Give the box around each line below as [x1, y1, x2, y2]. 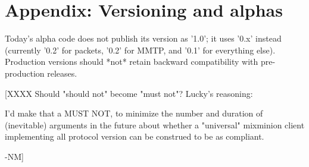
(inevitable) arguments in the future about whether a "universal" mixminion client [5, 118, 305, 131]
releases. [47, 67, 77, 79]
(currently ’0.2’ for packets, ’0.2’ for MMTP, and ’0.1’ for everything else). [5, 43, 276, 56]
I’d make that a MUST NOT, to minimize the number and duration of [5, 107, 263, 119]
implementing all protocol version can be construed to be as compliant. [5, 130, 264, 143]
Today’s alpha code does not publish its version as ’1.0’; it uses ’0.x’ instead [5, 32, 282, 45]
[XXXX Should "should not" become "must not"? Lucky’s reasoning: [5, 87, 253, 99]
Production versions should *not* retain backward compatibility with [5, 55, 258, 68]
